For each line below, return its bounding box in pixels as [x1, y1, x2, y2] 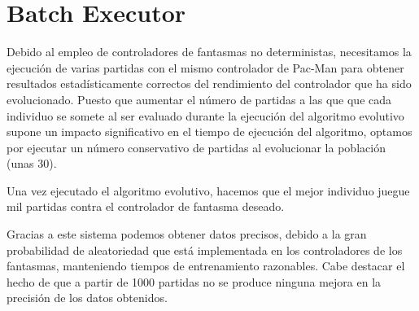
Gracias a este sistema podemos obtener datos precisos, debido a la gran [7, 226, 367, 243]
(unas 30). [7, 155, 57, 172]
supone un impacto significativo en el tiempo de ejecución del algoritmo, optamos [7, 123, 412, 140]
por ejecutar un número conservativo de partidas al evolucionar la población [7, 138, 386, 155]
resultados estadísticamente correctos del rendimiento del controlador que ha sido [7, 75, 412, 92]
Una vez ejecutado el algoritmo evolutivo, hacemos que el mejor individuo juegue [7, 182, 410, 199]
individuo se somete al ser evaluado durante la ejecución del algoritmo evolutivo [7, 107, 404, 124]
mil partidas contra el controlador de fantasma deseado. [7, 198, 285, 215]
